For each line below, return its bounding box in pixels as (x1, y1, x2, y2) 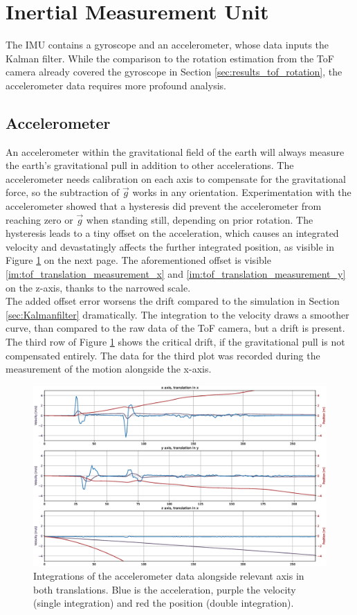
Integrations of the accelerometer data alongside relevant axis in (33, 569, 304, 583)
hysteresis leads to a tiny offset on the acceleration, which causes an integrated (6, 226, 339, 240)
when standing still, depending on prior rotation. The (86, 212, 313, 226)
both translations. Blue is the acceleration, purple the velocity (33, 582, 296, 596)
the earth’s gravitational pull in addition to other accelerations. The (6, 158, 294, 172)
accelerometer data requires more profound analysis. (6, 78, 226, 92)
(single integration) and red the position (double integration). (33, 596, 294, 610)
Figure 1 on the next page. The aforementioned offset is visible (6, 253, 271, 267)
